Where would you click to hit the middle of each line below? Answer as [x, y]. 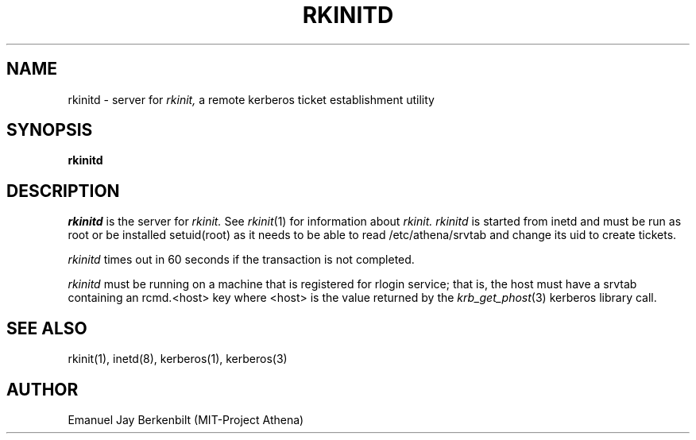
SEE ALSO [47, 328]
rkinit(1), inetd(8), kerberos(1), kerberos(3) [178, 359]
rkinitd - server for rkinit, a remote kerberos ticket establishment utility [251, 99]
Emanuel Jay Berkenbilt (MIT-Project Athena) [186, 419]
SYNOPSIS [50, 130]
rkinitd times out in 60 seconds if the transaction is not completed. [241, 260]
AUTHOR [43, 389]
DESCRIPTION [63, 191]
